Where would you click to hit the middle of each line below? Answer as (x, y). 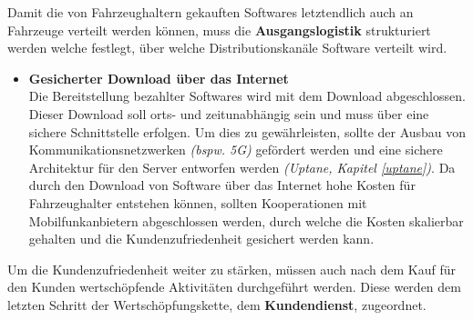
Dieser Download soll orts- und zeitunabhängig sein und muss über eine (229, 113)
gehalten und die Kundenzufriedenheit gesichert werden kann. (201, 239)
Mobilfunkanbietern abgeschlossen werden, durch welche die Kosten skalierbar (246, 220)
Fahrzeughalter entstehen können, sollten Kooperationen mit (198, 202)
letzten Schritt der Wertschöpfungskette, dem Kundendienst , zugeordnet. (217, 304)
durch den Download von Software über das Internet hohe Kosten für (222, 185)
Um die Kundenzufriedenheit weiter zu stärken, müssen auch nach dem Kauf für (231, 269)
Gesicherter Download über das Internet (159, 78)
